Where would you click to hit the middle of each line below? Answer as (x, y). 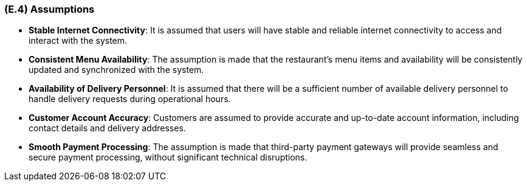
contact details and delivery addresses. (107, 128)
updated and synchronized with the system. (116, 70)
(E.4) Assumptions (50, 9)
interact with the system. (78, 41)
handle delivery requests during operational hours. (130, 99)
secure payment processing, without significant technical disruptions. (168, 157)
